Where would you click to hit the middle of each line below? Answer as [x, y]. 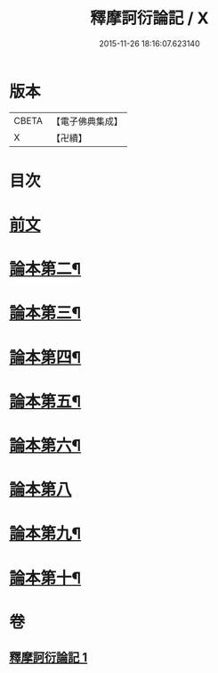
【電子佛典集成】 [87, 121]
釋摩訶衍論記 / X [149, 18]
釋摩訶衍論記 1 [48, 657]
